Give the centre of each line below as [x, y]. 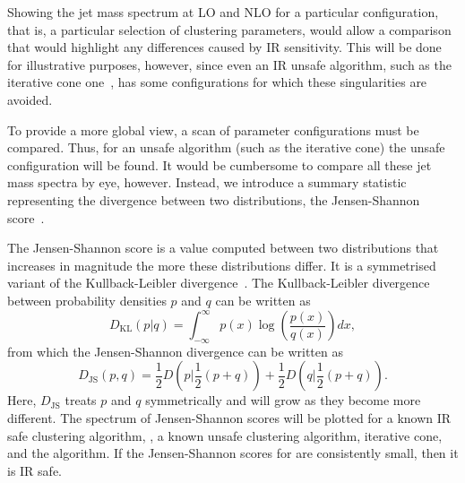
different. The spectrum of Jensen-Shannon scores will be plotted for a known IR [229, 417]
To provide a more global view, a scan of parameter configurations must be [213, 129]
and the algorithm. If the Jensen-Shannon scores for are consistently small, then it [233, 453]
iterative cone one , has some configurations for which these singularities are [217, 82]
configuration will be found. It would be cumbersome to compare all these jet [220, 164]
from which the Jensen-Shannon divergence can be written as [175, 351]
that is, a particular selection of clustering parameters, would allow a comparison [229, 29]
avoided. [30, 99]
